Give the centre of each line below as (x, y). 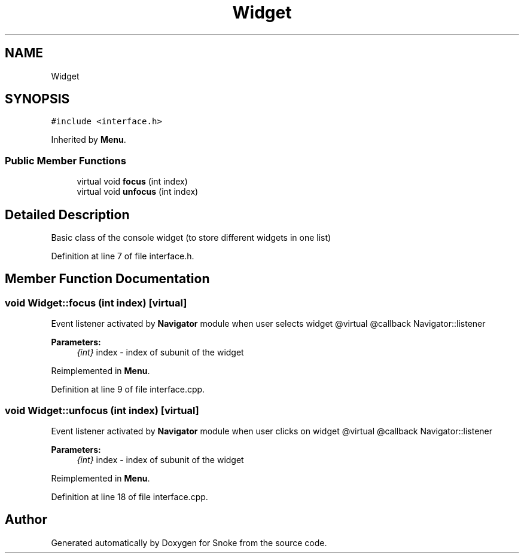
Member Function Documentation (107, 279)
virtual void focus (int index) (132, 182)
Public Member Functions (65, 160)
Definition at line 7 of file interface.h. (123, 256)
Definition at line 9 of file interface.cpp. (128, 390)
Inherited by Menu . (89, 140)
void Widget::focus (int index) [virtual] (96, 303)
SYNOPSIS (37, 99)
